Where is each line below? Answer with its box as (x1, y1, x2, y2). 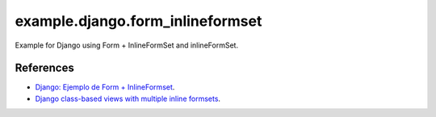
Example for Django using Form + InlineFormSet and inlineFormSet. (15, 40, 238, 50)
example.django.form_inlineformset (15, 12, 262, 30)
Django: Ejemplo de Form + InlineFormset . (35, 82, 175, 92)
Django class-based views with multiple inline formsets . (35, 94, 221, 103)
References (15, 61, 74, 75)
